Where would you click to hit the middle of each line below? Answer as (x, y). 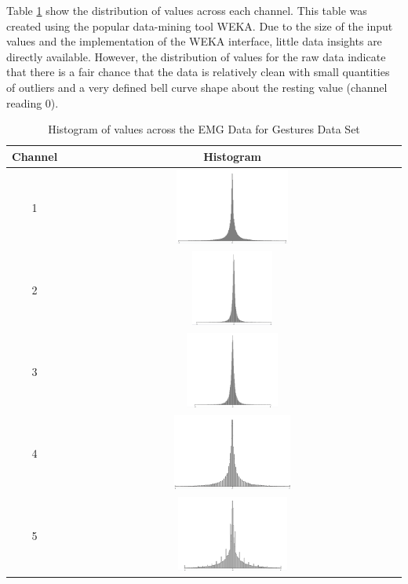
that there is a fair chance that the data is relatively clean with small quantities (198, 72)
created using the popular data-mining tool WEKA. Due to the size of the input (200, 26)
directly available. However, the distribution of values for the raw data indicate (196, 56)
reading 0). (33, 102)
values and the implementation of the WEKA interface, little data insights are (194, 41)
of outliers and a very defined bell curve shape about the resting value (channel (197, 87)
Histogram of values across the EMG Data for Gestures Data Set (204, 129)
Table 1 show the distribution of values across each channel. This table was (187, 10)
